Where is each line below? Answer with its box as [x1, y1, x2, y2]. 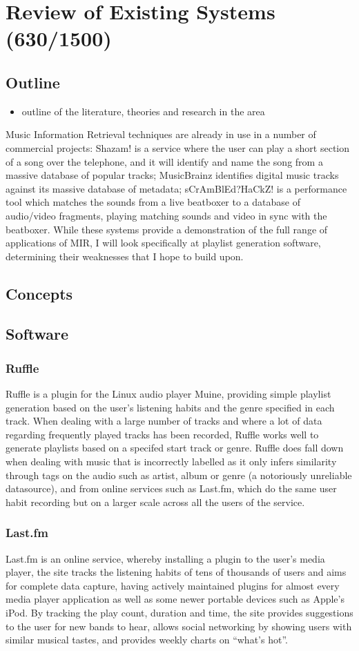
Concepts [6, 282, 73, 304]
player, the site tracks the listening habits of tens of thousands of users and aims [6, 565, 347, 579]
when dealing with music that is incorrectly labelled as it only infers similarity [6, 454, 337, 469]
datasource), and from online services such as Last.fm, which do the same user [6, 481, 337, 496]
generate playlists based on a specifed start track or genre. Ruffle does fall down [6, 440, 344, 455]
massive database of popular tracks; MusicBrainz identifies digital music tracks [6, 168, 339, 182]
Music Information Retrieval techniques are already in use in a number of [6, 127, 316, 142]
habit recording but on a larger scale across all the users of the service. [6, 494, 305, 509]
